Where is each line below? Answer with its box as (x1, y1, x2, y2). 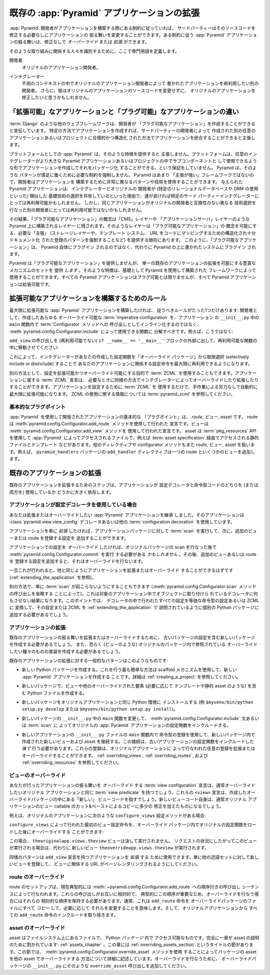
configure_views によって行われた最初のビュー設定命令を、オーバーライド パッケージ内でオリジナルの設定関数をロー (9, 821, 257, 827)
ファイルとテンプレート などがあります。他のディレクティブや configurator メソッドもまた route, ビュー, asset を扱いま (9, 441, 255, 447)
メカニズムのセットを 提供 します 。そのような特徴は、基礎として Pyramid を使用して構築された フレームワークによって (9, 267, 256, 273)
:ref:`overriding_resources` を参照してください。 (21, 759, 122, 765)
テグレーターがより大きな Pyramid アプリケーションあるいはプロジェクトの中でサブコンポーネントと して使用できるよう (9, 157, 257, 163)
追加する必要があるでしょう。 (9, 611, 71, 617)
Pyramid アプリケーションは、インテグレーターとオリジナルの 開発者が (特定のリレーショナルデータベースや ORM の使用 (9, 185, 258, 192)
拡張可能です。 (22, 281, 53, 287)
